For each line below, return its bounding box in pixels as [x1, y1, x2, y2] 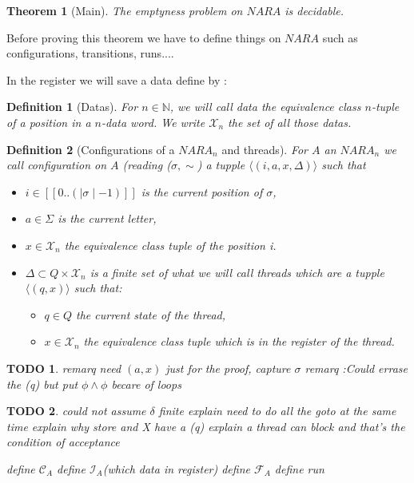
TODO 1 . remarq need [6, 359, 121, 376]
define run [274, 460, 324, 477]
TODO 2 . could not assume [6, 402, 146, 419]
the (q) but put [6, 375, 78, 392]
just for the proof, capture [165, 359, 291, 376]
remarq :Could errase [305, 359, 408, 376]
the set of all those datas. [228, 113, 352, 130]
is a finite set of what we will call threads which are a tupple [90, 263, 384, 280]
